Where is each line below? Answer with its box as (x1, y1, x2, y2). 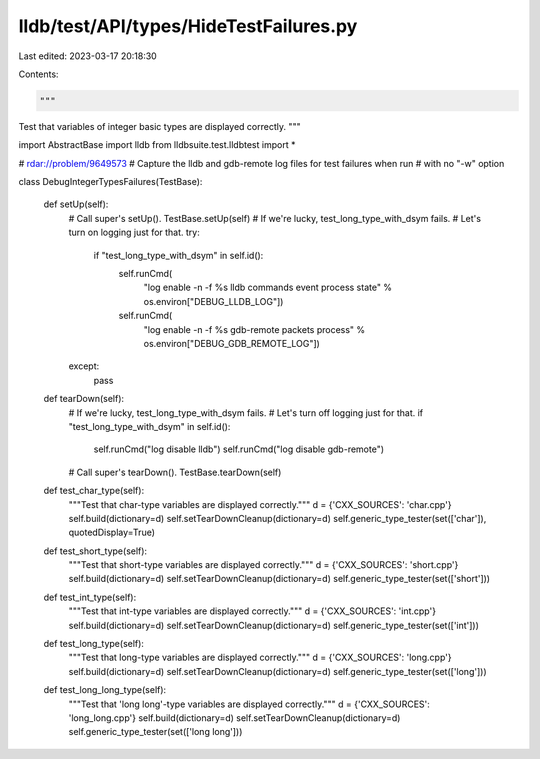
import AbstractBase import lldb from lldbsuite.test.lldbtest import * (18, 139, 296, 151)
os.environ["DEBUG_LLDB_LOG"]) (143, 295, 284, 307)
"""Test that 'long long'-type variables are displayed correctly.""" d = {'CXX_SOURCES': (68, 698, 430, 710)
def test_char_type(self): (43, 485, 145, 497)
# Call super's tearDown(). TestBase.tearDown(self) (68, 466, 282, 478)
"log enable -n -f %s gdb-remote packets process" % (143, 323, 366, 335)
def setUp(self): (43, 198, 109, 210)
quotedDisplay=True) (68, 526, 155, 539)
